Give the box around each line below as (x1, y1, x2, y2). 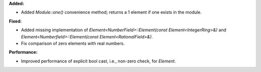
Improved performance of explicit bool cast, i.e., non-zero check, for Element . (21, 58, 176, 64)
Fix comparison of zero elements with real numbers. (21, 40, 125, 46)
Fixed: (9, 18, 22, 24)
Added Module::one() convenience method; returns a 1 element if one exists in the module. (21, 10, 202, 15)
